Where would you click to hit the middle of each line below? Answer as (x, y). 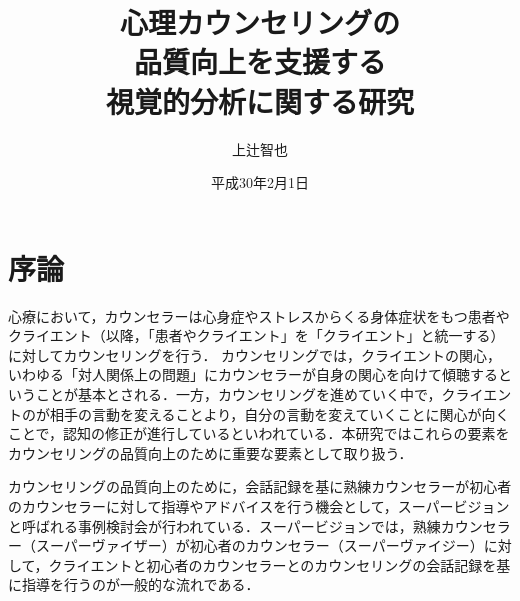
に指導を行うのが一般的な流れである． (134, 584)
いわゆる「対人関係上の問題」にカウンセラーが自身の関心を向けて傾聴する (253, 374)
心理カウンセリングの (259, 22)
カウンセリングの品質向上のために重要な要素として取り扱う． (210, 452)
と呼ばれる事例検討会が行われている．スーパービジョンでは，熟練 (224, 525)
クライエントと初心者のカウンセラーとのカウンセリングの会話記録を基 (279, 564)
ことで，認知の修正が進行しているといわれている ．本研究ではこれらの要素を (259, 433)
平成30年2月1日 (260, 182)
